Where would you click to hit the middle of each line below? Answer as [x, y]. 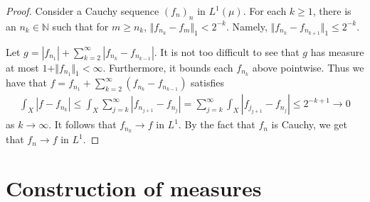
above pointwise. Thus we [308, 67]
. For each [265, 11]
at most [22, 67]
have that [26, 83]
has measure [337, 51]
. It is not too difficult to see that [227, 51]
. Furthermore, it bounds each [168, 67]
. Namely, [247, 26]
